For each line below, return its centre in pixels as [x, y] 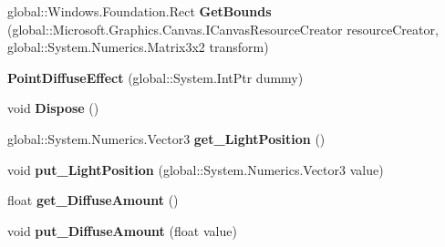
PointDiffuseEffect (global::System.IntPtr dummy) [155, 77]
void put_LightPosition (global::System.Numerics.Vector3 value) [196, 169]
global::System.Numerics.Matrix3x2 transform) [138, 47]
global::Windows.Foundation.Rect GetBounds [140, 11]
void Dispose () [53, 108]
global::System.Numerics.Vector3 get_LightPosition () [166, 138]
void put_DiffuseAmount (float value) [122, 230]
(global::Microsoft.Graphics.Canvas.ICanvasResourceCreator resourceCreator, [223, 29]
